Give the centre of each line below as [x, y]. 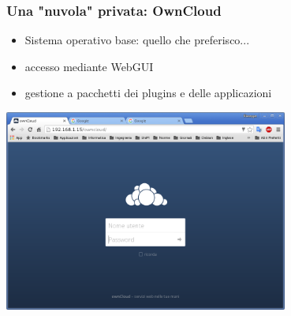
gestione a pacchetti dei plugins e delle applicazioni [148, 93]
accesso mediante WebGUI [89, 66]
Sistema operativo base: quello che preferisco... [137, 40]
